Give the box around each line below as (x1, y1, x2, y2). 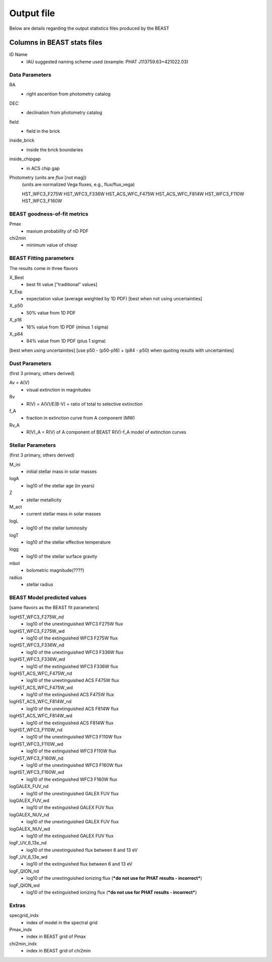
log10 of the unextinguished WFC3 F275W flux (26, 621, 123, 627)
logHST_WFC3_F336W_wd (9, 656, 65, 662)
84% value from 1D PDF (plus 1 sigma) (26, 338, 106, 344)
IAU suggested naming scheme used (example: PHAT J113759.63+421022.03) (26, 59, 188, 65)
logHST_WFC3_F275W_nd (9, 614, 64, 620)
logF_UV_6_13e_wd (9, 854, 48, 860)
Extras (9, 901, 26, 908)
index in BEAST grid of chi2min (26, 948, 91, 954)
